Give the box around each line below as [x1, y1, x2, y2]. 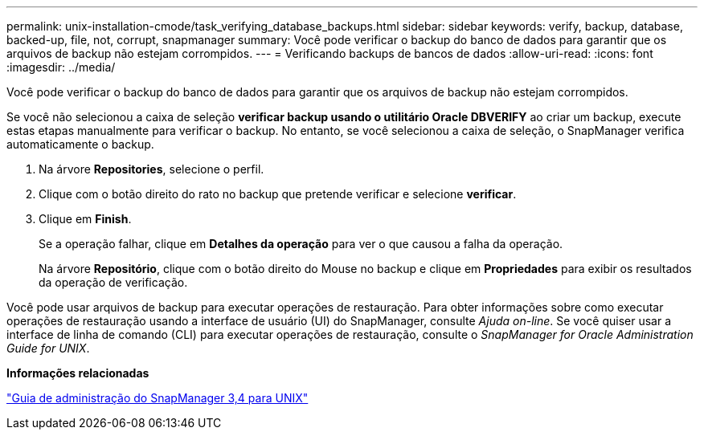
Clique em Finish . [39, 212, 132, 226]
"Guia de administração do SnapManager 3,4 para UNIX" [6, 391, 309, 405]
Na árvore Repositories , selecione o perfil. [39, 162, 264, 176]
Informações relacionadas [6, 366, 149, 380]
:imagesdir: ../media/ [6, 60, 116, 74]
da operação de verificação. [39, 275, 188, 289]
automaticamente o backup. [6, 137, 154, 151]
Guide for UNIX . [6, 341, 90, 355]
